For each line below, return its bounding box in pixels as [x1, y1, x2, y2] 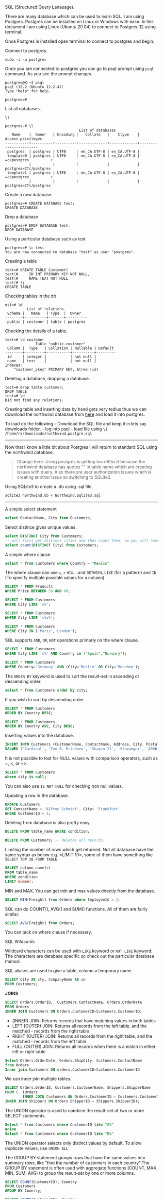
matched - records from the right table [12, 1028, 89, 1034]
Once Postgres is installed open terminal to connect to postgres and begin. [5, 38, 155, 44]
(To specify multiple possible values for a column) [5, 575, 105, 581]
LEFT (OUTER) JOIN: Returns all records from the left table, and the [12, 1023, 147, 1029]
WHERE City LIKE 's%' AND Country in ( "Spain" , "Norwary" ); [5, 651, 127, 656]
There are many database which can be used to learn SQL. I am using [5, 14, 145, 19]
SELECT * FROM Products [5, 584, 53, 589]
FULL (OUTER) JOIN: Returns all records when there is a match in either [12, 1044, 156, 1049]
